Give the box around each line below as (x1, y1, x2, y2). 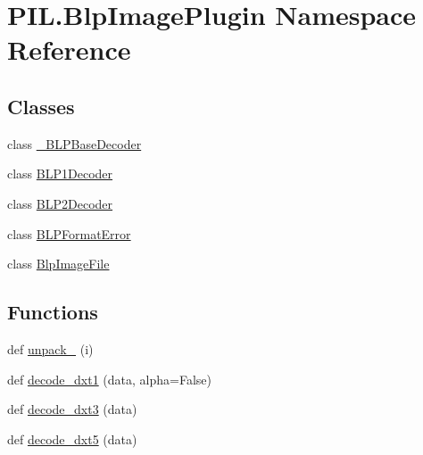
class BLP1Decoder (7, 164, 113, 183)
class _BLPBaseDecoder (7, 134, 142, 153)
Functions (7, 298, 98, 326)
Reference (7, 31, 131, 68)
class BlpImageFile (7, 254, 110, 273)
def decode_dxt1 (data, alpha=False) (7, 369, 211, 388)
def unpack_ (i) (7, 339, 94, 358)
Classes (7, 92, 75, 120)
